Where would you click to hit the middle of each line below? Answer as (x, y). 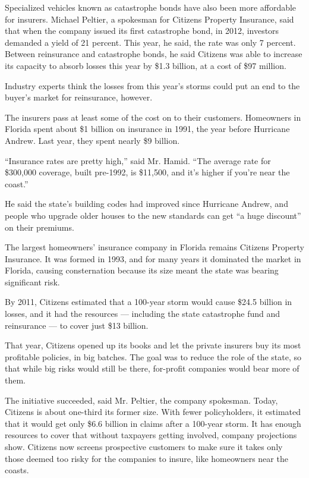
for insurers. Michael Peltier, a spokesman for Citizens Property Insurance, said (149, 19)
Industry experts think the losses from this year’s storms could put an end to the (152, 85)
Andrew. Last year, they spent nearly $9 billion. (92, 140)
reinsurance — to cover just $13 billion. (77, 325)
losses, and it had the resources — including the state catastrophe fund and (143, 314)
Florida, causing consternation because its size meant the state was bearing (142, 270)
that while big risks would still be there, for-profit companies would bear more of (152, 368)
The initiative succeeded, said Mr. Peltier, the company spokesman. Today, (141, 400)
